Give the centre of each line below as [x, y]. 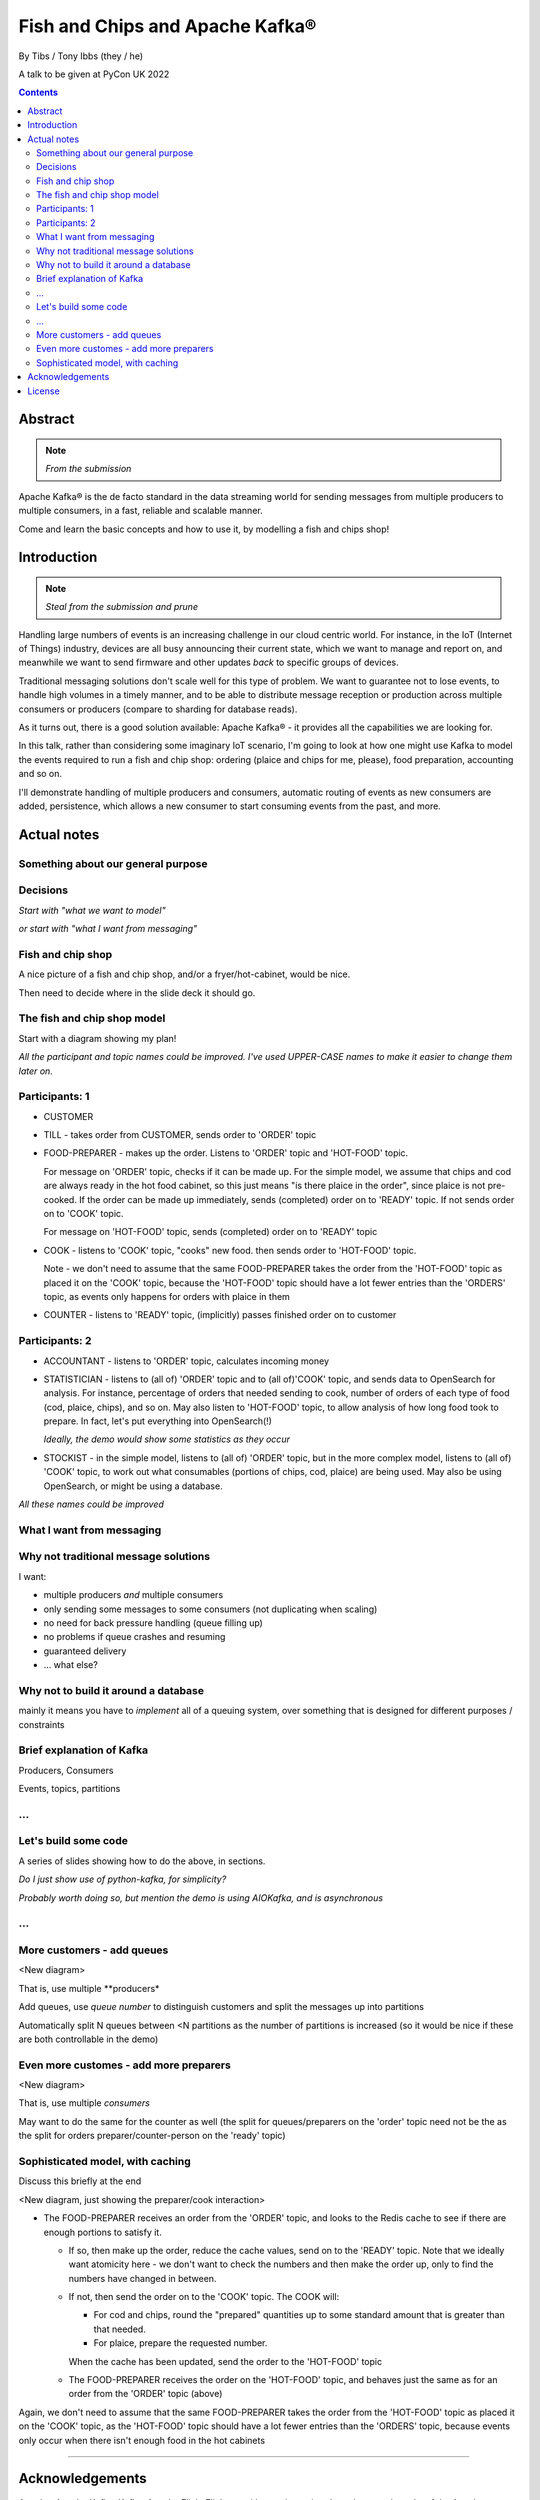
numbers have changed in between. [142, 2278]
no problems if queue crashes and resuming [134, 1637]
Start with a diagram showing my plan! [97, 1038]
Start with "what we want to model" [92, 910]
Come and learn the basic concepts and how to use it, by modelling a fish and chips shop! [204, 529]
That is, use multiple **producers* [89, 1988]
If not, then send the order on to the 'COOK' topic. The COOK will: [204, 2297]
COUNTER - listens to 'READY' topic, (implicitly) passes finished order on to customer [220, 1315]
